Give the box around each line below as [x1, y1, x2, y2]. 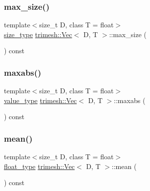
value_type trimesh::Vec [4, 95, 77, 105]
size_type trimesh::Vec [4, 29, 72, 39]
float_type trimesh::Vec [4, 161, 75, 171]
